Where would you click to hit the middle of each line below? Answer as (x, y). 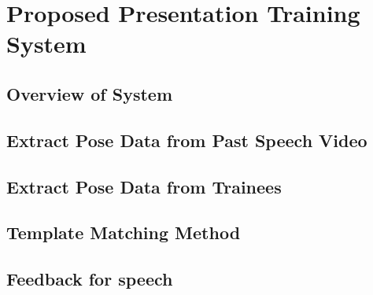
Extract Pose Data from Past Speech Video (187, 140)
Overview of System (90, 93)
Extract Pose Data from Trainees (144, 186)
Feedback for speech (90, 279)
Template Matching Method (124, 232)
